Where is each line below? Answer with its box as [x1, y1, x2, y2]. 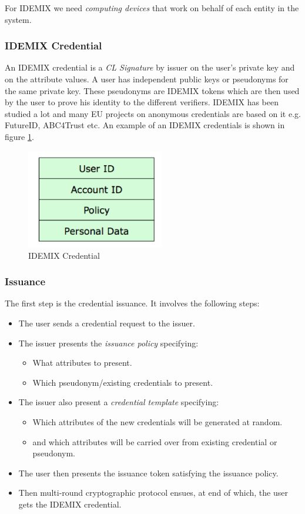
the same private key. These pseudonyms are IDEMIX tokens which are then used [5, 84, 300, 96]
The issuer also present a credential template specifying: [18, 396, 219, 408]
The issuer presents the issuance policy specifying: [18, 336, 199, 349]
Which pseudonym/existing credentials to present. [32, 376, 213, 388]
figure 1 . [5, 130, 34, 142]
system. [5, 13, 32, 25]
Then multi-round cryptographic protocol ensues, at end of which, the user [18, 486, 288, 499]
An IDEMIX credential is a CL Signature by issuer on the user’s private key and [5, 61, 295, 74]
